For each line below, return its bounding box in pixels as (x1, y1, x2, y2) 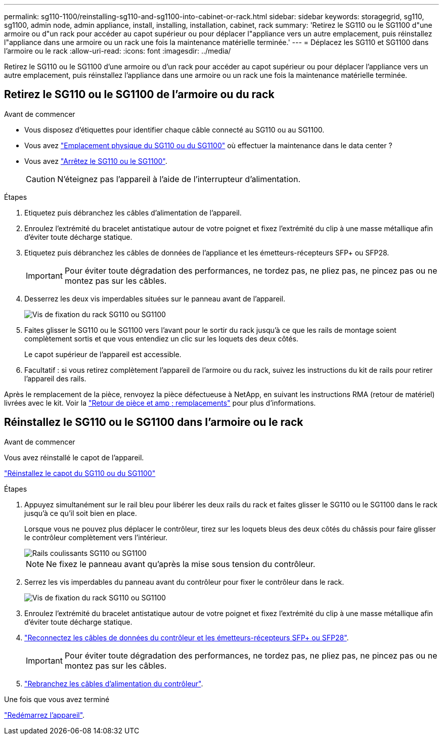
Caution (26, 173, 56, 184)
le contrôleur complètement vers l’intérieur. (24, 533, 168, 542)
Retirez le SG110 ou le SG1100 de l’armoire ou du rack (4, 88, 275, 101)
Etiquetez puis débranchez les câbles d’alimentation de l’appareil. (24, 208, 242, 217)
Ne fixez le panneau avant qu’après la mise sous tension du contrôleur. (46, 558, 316, 569)
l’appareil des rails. (24, 374, 86, 383)
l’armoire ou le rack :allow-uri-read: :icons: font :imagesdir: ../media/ (4, 47, 231, 55)
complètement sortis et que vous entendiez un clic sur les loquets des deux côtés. (24, 334, 298, 343)
